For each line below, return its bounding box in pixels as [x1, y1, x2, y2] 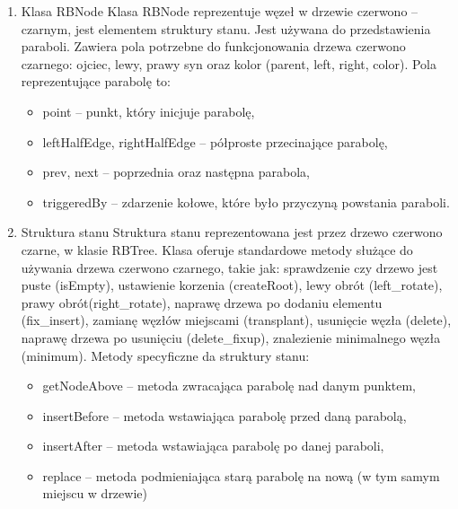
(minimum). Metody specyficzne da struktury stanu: [21, 346, 310, 364]
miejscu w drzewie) [42, 484, 147, 503]
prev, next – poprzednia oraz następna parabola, [42, 162, 310, 181]
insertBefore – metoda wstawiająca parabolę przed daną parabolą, [42, 406, 407, 425]
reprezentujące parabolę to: [21, 72, 171, 91]
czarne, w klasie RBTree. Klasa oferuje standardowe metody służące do [21, 240, 413, 259]
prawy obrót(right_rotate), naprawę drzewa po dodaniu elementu [21, 293, 383, 312]
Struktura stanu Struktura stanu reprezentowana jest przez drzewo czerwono [21, 223, 443, 241]
